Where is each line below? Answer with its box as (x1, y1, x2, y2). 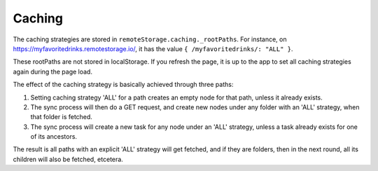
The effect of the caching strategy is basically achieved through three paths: (13, 81, 234, 89)
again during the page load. (13, 67, 92, 76)
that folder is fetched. (30, 113, 92, 121)
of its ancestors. (30, 132, 77, 141)
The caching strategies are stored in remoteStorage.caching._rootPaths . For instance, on (13, 35, 287, 43)
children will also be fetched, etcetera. (13, 155, 124, 163)
